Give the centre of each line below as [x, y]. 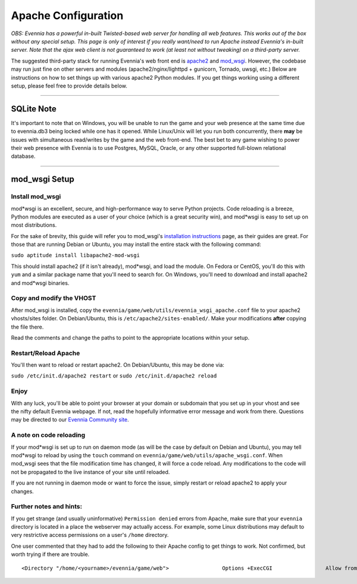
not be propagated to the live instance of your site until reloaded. [90, 472]
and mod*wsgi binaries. [40, 283]
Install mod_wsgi [36, 196]
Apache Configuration [67, 15]
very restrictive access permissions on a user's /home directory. [90, 535]
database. [23, 156]
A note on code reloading [48, 435]
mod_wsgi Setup [43, 179]
